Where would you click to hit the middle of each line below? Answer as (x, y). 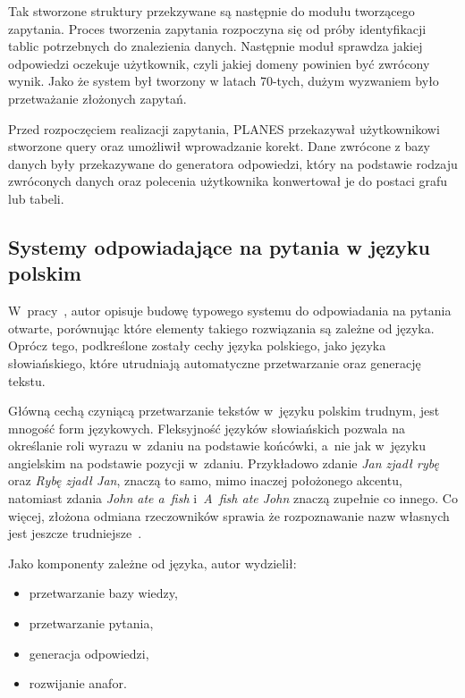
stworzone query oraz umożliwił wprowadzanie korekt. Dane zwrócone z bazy (219, 146)
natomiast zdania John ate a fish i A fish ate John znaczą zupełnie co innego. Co (233, 498)
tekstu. (27, 380)
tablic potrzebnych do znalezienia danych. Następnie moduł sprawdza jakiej (216, 46)
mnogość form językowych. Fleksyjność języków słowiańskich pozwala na (207, 428)
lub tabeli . (36, 198)
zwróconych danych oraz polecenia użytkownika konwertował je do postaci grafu (228, 181)
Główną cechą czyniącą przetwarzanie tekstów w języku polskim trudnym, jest (224, 411)
